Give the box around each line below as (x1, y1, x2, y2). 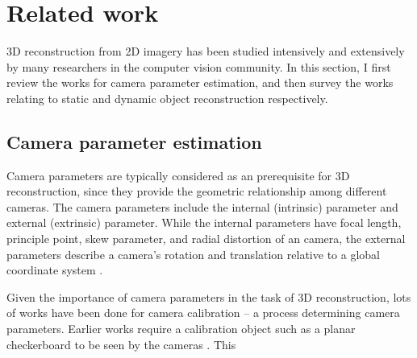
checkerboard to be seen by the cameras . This (6, 335, 236, 352)
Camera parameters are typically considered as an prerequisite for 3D (6, 167, 350, 183)
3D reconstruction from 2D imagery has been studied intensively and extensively (6, 43, 405, 60)
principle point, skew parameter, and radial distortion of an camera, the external (6, 230, 406, 247)
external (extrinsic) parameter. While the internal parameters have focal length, (6, 214, 402, 231)
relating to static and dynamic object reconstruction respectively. (6, 89, 328, 106)
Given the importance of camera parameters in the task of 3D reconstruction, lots (6, 288, 411, 305)
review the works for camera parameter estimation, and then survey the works (6, 74, 394, 91)
